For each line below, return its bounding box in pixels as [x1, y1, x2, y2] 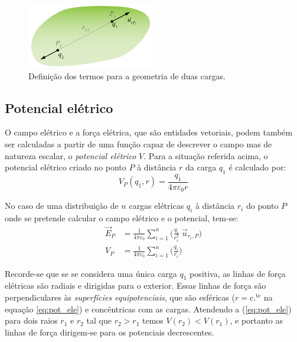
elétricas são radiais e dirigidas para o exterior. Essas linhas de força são [5, 279, 266, 292]
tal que [86, 314, 112, 327]
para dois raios [5, 314, 58, 327]
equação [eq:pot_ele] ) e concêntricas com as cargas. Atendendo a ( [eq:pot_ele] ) [5, 302, 292, 315]
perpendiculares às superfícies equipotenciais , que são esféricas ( [5, 291, 235, 303]
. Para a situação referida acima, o [143, 149, 268, 162]
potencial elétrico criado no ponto [5, 161, 126, 173]
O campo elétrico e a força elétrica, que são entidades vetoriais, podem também [5, 126, 293, 138]
